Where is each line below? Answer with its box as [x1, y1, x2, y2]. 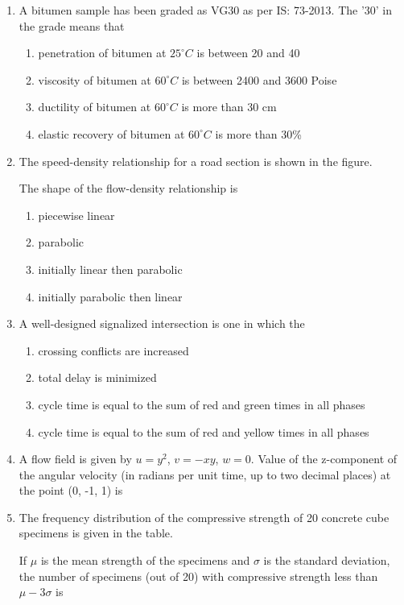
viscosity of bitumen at [38, 71, 151, 88]
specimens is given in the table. [19, 524, 173, 541]
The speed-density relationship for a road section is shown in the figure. [19, 152, 373, 169]
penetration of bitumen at [38, 44, 167, 61]
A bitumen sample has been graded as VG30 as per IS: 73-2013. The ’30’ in [19, 2, 393, 18]
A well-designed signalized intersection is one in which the [19, 315, 305, 332]
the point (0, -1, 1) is [19, 482, 123, 499]
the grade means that [19, 17, 125, 34]
